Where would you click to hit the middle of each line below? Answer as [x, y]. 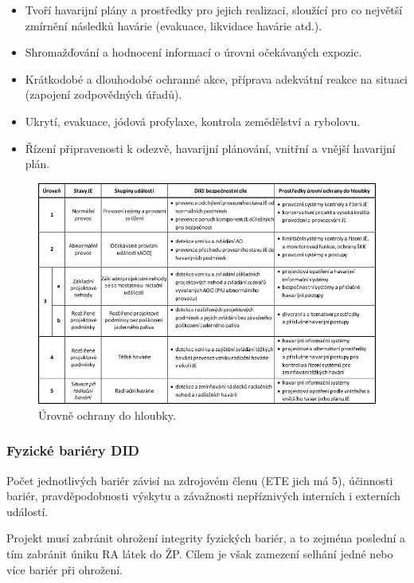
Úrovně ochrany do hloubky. [107, 415]
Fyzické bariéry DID [73, 450]
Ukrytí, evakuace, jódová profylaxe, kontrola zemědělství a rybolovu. [193, 121]
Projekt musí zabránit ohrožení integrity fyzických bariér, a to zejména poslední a [206, 538]
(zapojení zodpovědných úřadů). [103, 94]
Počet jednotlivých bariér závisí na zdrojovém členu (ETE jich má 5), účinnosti [200, 480]
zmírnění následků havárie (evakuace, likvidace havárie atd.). [174, 25]
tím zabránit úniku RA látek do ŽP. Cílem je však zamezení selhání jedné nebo [200, 554]
